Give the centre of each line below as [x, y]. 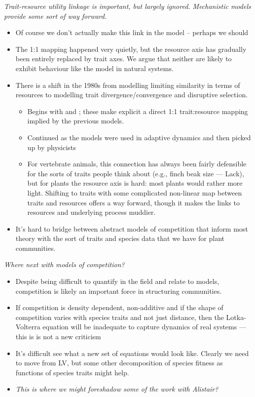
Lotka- [236, 317]
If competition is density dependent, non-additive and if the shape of [119, 307]
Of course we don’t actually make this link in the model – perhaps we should [132, 32]
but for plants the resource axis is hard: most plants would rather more [135, 183]
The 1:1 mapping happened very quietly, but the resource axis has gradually [131, 49]
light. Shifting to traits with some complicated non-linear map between [135, 192]
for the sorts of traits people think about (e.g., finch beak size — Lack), [136, 173]
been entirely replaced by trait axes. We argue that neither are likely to [124, 59]
